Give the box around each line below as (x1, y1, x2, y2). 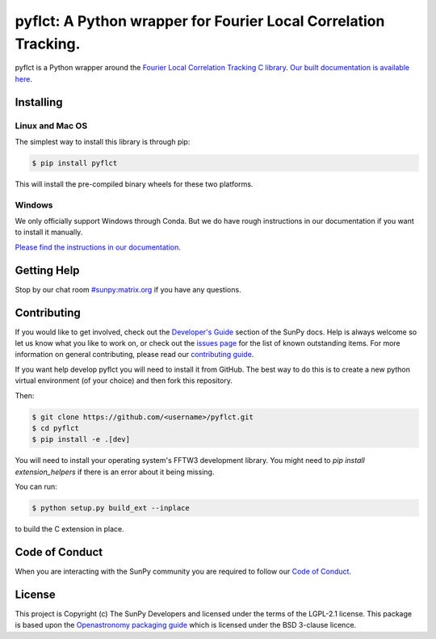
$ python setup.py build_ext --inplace (31, 503, 190, 513)
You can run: (15, 481, 58, 492)
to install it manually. (15, 227, 83, 238)
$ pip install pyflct (31, 158, 118, 167)
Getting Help (15, 263, 80, 277)
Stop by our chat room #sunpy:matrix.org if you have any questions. (15, 284, 241, 294)
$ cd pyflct (31, 423, 80, 432)
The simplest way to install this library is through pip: (15, 137, 191, 146)
